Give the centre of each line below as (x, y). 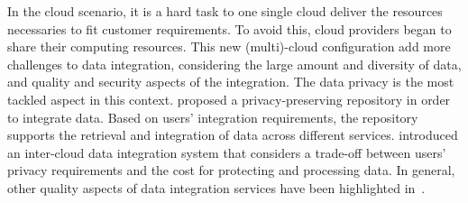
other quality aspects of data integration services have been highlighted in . (216, 187)
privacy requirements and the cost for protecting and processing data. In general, (231, 170)
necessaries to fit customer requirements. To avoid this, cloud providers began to (229, 28)
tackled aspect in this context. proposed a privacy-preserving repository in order (229, 99)
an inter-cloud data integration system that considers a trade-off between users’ (227, 152)
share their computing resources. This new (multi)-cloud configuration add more (229, 46)
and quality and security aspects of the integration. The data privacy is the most (231, 82)
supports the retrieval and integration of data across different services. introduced (233, 135)
